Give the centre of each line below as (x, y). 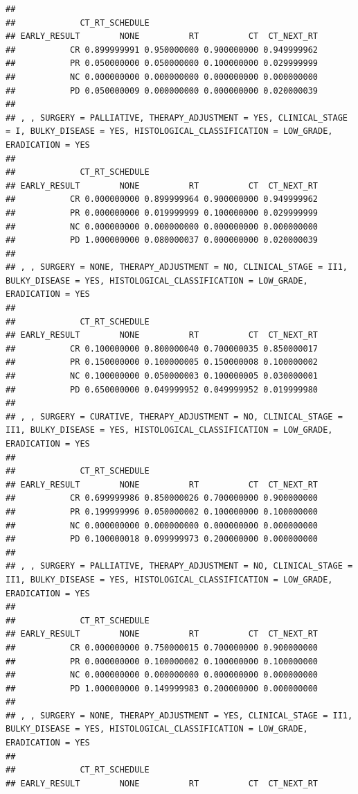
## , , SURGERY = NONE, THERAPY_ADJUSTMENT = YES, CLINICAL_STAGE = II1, (179, 715)
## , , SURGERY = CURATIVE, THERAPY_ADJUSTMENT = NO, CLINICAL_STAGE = (174, 416)
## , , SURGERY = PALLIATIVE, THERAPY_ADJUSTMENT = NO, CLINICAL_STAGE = (179, 566)
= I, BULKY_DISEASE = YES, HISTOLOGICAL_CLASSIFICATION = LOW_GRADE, (169, 131)
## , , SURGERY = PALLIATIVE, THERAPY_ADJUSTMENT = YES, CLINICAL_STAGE (177, 118)
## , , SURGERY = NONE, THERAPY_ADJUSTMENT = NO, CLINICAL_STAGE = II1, (177, 267)
